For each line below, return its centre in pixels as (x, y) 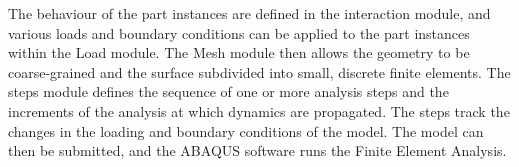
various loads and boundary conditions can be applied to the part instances (239, 32)
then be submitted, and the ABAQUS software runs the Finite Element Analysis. (257, 150)
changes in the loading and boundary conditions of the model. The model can (246, 130)
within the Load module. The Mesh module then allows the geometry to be (239, 52)
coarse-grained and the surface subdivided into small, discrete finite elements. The (259, 71)
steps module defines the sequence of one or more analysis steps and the (228, 91)
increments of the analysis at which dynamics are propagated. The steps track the (259, 110)
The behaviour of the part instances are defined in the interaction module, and (249, 13)
